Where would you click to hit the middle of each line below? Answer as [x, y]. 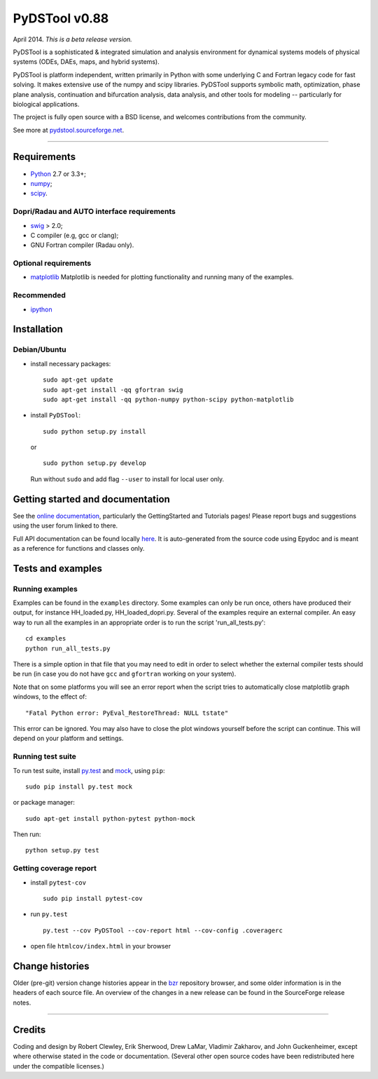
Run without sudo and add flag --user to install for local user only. [127, 479]
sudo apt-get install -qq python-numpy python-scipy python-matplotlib [168, 399]
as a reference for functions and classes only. [79, 548]
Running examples [45, 589]
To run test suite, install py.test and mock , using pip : [89, 770]
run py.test [49, 914]
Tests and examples [58, 568]
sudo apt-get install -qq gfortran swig [113, 390]
